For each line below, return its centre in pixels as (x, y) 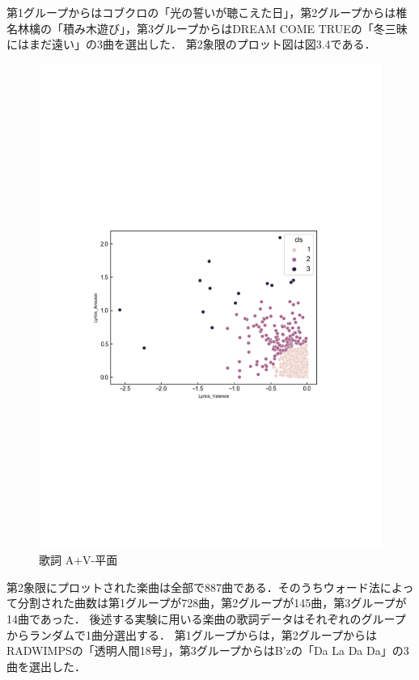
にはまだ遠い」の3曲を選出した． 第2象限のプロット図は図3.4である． (191, 44)
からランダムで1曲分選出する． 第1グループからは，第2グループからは (192, 634)
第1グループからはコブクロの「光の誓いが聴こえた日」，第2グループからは (201, 12)
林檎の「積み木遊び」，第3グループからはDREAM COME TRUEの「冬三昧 (212, 28)
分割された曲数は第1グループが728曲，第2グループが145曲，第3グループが (212, 603)
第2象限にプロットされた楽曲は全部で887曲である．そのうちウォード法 (193, 587)
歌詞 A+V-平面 (78, 560)
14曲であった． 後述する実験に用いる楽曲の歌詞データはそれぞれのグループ (206, 619)
